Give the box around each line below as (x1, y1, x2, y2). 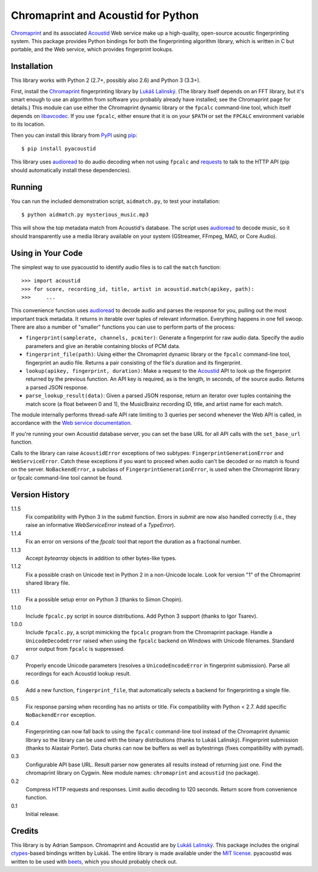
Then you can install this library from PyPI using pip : (11, 132, 138, 139)
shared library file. (25, 579, 70, 586)
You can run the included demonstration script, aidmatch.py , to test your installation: (11, 198, 220, 205)
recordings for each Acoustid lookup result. (25, 670, 131, 677)
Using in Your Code (11, 248, 83, 258)
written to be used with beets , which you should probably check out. (11, 858, 178, 865)
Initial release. (25, 811, 59, 818)
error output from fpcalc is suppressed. (25, 645, 125, 653)
